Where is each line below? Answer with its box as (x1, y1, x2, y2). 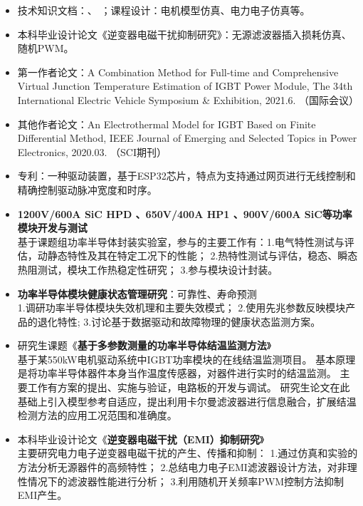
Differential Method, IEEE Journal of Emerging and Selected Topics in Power (17, 130, 357, 145)
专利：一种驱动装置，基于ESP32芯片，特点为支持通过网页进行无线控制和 (17, 168, 356, 183)
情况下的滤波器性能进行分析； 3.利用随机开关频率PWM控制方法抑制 (27, 473, 344, 488)
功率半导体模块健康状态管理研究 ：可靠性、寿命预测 (17, 286, 257, 301)
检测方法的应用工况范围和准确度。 (17, 408, 177, 423)
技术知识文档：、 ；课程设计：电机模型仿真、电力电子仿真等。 (17, 3, 310, 17)
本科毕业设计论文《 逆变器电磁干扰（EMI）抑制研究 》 (17, 431, 265, 446)
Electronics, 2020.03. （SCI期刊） (17, 144, 167, 159)
